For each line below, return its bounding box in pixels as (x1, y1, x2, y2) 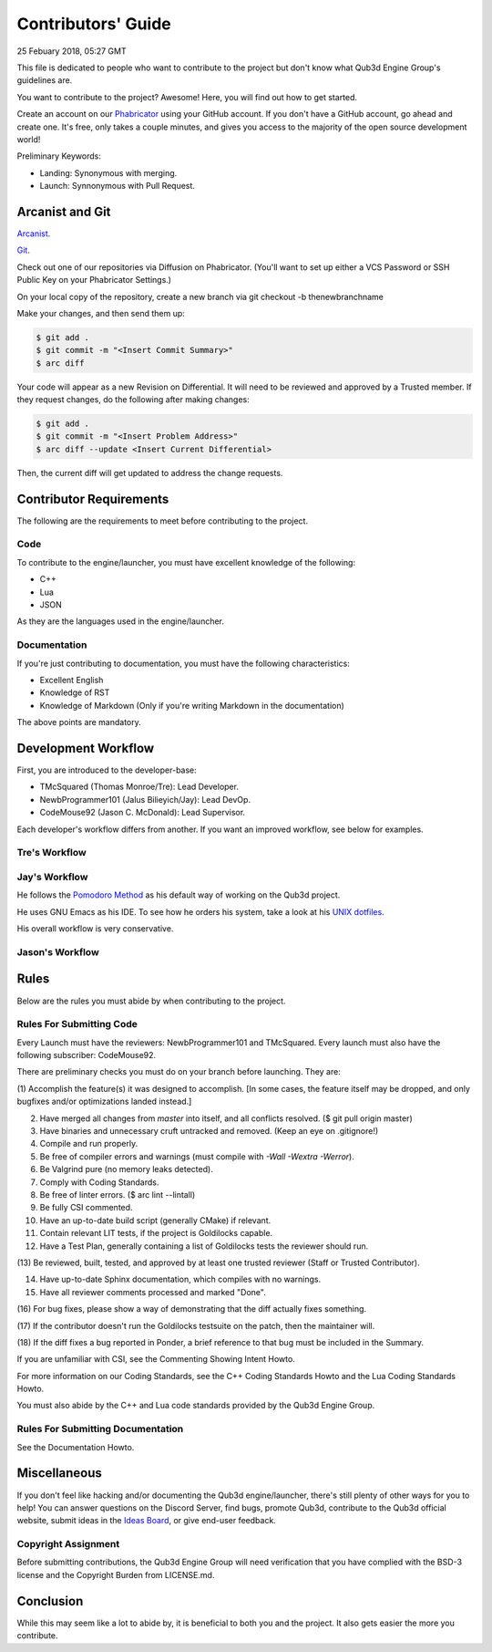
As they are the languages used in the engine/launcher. (16, 616, 225, 627)
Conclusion (16, 1593, 84, 1609)
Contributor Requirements (16, 491, 169, 506)
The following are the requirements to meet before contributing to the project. (16, 515, 309, 526)
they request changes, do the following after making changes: (16, 394, 250, 405)
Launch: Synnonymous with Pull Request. (39, 181, 196, 192)
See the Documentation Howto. (16, 1441, 135, 1452)
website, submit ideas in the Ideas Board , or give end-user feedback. (16, 1515, 277, 1526)
